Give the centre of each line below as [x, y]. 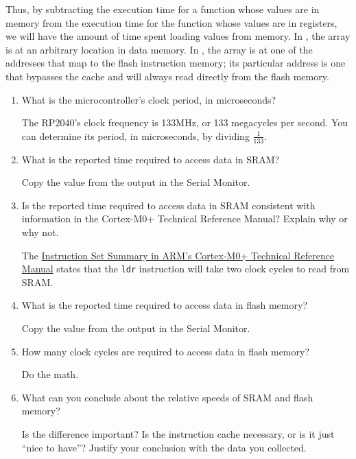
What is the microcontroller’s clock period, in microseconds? [149, 99]
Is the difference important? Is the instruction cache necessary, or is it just [178, 433]
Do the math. [50, 374]
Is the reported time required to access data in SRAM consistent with [168, 205]
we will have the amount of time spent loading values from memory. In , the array [178, 36]
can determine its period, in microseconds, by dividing [135, 136]
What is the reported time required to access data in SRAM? [151, 159]
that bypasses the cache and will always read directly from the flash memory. [167, 76]
